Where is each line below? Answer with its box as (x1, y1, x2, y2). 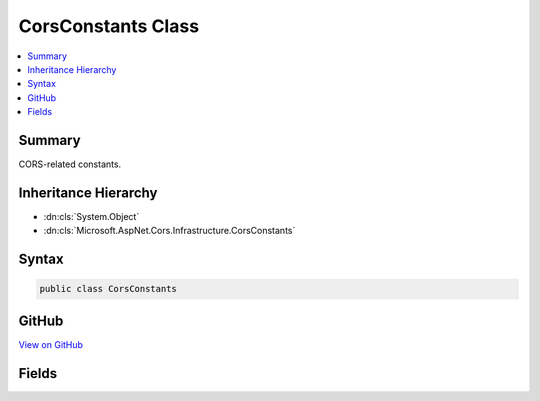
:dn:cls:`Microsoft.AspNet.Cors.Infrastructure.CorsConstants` (43, 225, 296, 237)
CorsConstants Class (18, 15, 200, 37)
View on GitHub (18, 338, 84, 350)
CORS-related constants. (18, 158, 122, 170)
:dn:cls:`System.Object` (43, 210, 140, 222)
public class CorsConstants (39, 283, 177, 295)
